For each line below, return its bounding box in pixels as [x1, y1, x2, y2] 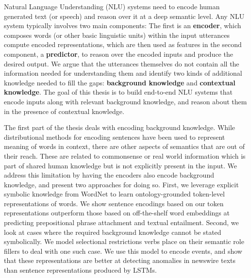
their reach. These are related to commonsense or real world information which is [4, 150, 246, 161]
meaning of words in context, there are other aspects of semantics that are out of [4, 141, 245, 151]
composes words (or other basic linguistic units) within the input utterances [4, 30, 230, 40]
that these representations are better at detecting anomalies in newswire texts [4, 255, 235, 265]
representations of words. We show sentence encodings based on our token [4, 198, 224, 208]
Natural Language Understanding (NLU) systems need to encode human [4, 1, 220, 11]
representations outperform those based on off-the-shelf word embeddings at [4, 208, 230, 218]
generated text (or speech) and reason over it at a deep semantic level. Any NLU [4, 11, 245, 21]
